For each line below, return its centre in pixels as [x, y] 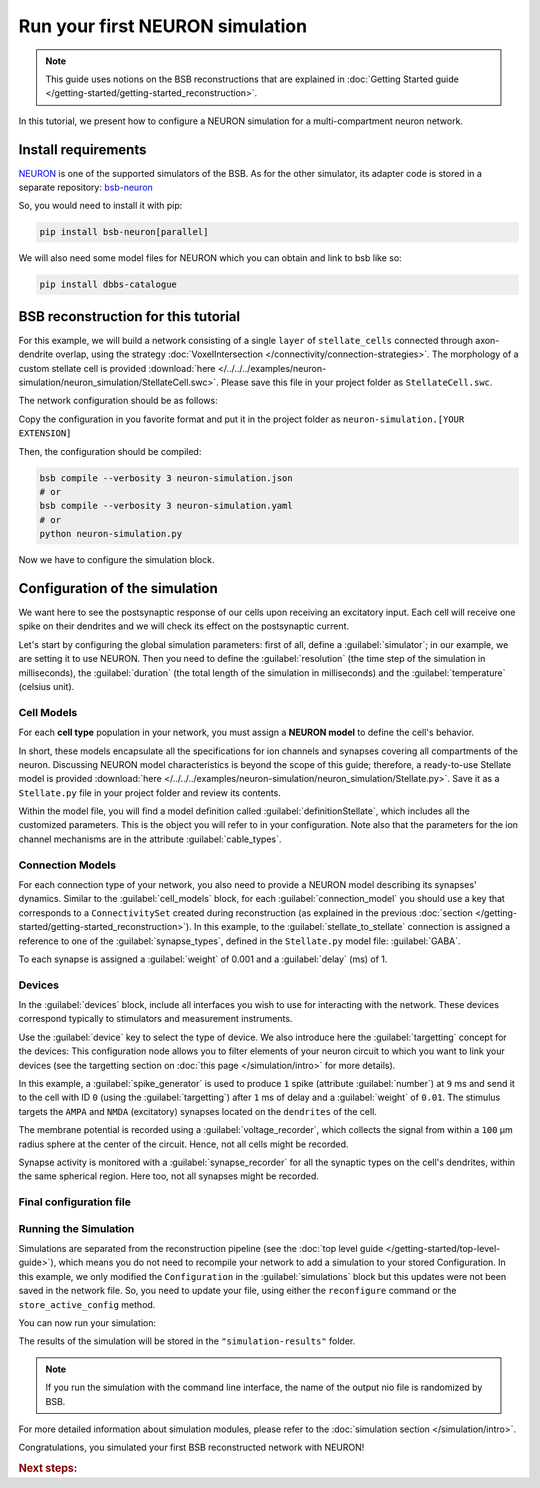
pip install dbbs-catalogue [108, 284]
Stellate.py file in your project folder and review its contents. [150, 792]
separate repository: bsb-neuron [86, 187]
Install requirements [82, 149]
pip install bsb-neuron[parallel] [124, 232]
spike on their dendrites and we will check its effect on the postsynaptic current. [184, 626]
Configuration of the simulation [118, 588]
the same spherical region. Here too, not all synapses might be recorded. [169, 1176]
